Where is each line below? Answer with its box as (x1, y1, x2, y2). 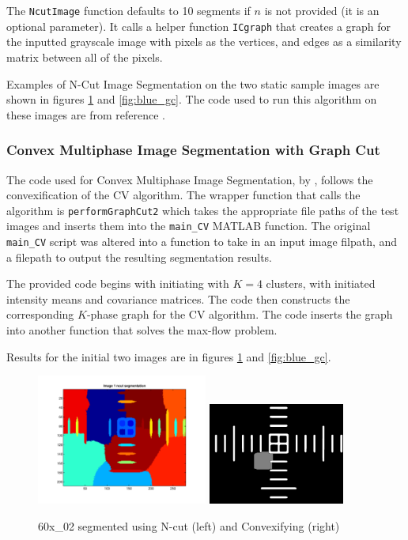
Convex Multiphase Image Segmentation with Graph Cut (6, 140, 380, 160)
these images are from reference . (6, 106, 165, 123)
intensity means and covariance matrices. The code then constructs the (6, 290, 350, 307)
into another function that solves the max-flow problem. (6, 322, 278, 338)
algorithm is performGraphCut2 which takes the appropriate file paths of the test (6, 202, 399, 218)
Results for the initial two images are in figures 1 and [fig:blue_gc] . (6, 348, 331, 364)
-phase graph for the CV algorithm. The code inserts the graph (86, 306, 393, 323)
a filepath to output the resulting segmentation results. (6, 248, 273, 265)
